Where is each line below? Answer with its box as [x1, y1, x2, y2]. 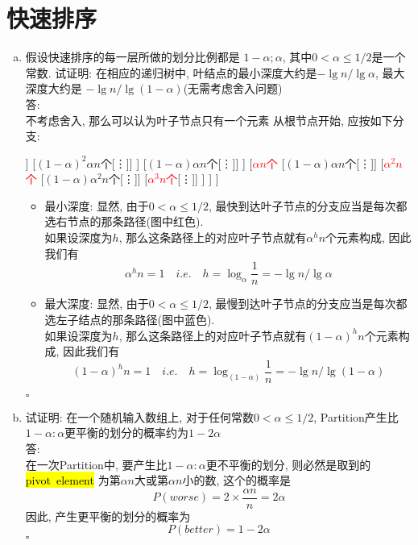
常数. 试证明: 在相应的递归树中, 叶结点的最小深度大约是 [25, 64, 317, 81]
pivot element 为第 [25, 472, 121, 489]
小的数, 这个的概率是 [182, 472, 291, 489]
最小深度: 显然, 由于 [44, 197, 149, 214]
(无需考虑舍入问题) [183, 80, 283, 97]
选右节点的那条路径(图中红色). [44, 213, 204, 230]
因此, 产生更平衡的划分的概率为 [25, 507, 191, 524]
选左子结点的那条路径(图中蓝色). [44, 310, 215, 327]
